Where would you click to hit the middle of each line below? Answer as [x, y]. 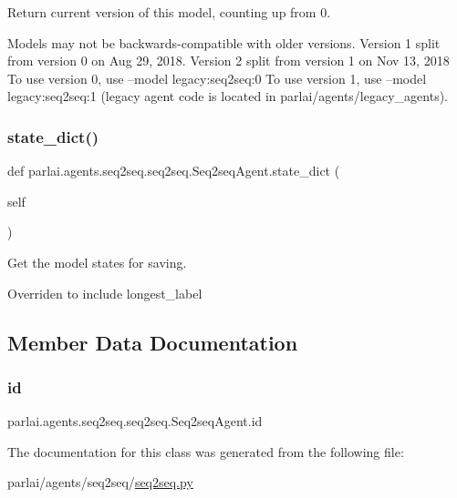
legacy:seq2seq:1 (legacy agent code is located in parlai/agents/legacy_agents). [228, 96]
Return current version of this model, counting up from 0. [169, 12]
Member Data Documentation [153, 342]
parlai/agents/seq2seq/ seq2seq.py [100, 482]
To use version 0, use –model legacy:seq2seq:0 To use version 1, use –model [217, 78]
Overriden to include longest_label [105, 293]
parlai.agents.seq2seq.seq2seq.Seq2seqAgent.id [135, 421]
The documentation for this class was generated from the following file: [206, 451]
